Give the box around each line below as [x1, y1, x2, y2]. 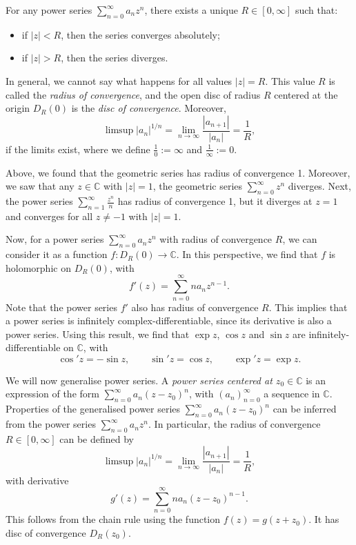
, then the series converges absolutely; [61, 27, 220, 41]
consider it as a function [6, 247, 108, 261]
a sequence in [264, 386, 320, 401]
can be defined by [59, 431, 135, 446]
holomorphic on [6, 260, 71, 275]
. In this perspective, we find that [176, 247, 318, 261]
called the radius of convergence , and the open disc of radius [6, 87, 261, 101]
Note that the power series [6, 299, 117, 314]
